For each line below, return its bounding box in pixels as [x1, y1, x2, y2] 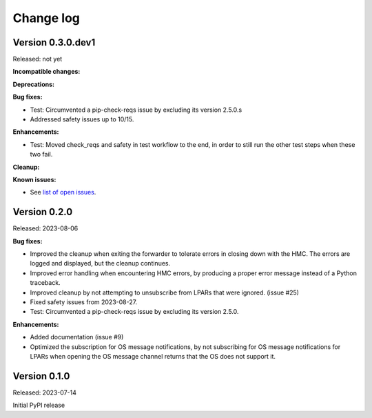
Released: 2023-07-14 [12, 388, 77, 397]
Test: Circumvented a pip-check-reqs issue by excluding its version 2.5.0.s [30, 106, 242, 114]
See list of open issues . [30, 188, 96, 197]
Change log [12, 10, 81, 26]
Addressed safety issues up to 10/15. [30, 115, 134, 123]
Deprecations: [12, 80, 55, 88]
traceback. [30, 279, 61, 287]
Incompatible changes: [12, 68, 81, 76]
